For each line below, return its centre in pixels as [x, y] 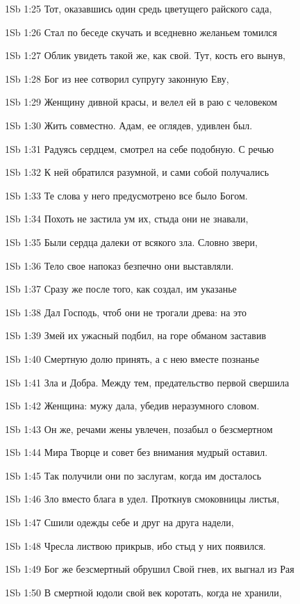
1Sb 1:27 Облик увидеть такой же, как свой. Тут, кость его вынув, [145, 55]
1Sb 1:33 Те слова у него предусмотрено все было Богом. [126, 195]
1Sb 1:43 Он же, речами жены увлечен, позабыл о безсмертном [139, 428]
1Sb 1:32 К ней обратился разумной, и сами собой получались [137, 172]
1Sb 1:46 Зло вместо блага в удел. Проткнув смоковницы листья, [142, 499]
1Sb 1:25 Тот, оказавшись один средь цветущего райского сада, [139, 8]
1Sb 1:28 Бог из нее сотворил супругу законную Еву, [117, 78]
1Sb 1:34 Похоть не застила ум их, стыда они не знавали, [127, 219]
